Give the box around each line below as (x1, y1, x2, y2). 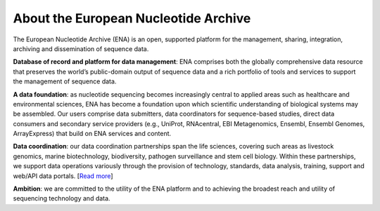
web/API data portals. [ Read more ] (13, 172, 113, 180)
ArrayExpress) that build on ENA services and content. (13, 130, 172, 138)
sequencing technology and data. (13, 194, 110, 203)
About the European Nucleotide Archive (13, 11, 251, 26)
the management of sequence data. (13, 77, 117, 86)
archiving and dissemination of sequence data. (13, 44, 149, 53)
